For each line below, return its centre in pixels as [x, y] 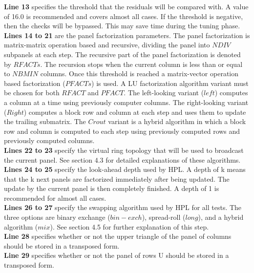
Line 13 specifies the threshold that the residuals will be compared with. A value [126, 6]
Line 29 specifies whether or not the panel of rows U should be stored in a [116, 255]
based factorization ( [35, 83]
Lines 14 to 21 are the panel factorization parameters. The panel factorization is [127, 35]
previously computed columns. [49, 140]
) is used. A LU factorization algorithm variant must [170, 83]
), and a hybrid [221, 217]
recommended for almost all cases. [55, 198]
